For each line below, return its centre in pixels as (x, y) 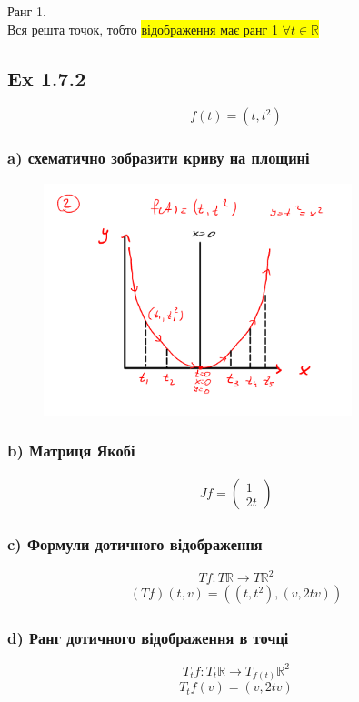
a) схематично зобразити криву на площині (159, 158)
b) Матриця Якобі (71, 451)
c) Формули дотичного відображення (135, 544)
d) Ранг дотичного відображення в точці (148, 638)
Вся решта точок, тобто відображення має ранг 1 (143, 29)
